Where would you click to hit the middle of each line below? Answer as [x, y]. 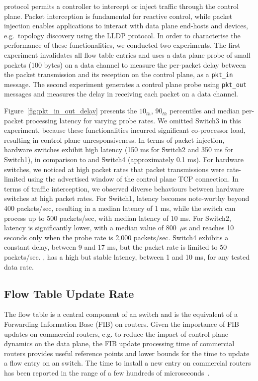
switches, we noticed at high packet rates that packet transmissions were [114, 169]
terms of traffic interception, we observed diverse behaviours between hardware [124, 188]
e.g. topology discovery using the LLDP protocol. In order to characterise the [122, 35]
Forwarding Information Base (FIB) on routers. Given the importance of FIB [122, 324]
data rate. [19, 266]
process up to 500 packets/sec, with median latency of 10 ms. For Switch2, [118, 218]
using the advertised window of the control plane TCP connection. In [133, 179]
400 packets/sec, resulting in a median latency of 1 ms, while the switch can [120, 208]
